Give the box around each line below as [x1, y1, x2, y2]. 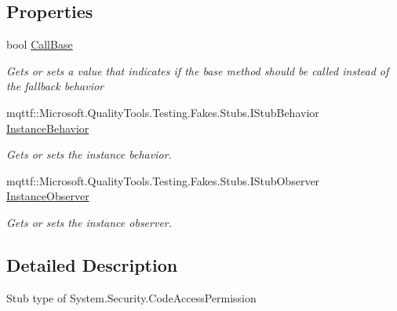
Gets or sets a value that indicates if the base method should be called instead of [6, 62, 389, 79]
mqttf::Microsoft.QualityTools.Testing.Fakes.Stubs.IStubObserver [6, 172, 320, 188]
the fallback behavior [6, 78, 104, 94]
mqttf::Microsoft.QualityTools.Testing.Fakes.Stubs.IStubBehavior [6, 104, 319, 120]
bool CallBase [6, 36, 73, 53]
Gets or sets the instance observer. [6, 214, 173, 230]
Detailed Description [6, 252, 178, 276]
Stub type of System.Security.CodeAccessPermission [6, 289, 257, 306]
